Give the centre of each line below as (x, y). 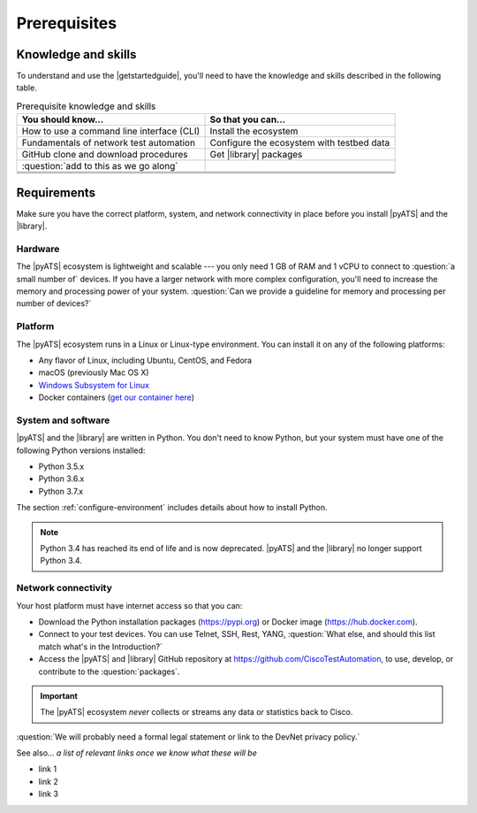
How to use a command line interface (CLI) (111, 131)
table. (26, 88)
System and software (63, 420)
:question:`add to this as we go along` (100, 166)
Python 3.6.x (61, 479)
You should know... (63, 119)
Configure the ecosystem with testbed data (300, 143)
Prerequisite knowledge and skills (86, 106)
